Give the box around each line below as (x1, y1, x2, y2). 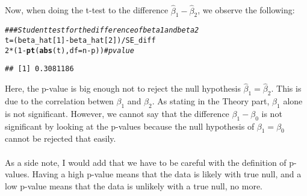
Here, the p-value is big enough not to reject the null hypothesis (5, 82, 241, 95)
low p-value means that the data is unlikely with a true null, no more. (5, 179, 263, 192)
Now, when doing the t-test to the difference (5, 4, 169, 16)
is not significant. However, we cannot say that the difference (5, 107, 229, 119)
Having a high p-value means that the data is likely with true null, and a (32, 168, 302, 180)
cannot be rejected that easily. (5, 132, 116, 145)
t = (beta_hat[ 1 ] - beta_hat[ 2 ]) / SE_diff (5, 36, 156, 45)
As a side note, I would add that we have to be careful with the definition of (5, 156, 287, 168)
